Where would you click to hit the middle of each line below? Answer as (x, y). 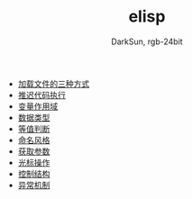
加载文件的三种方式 (54, 84)
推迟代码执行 (41, 95)
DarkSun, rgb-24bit (147, 41)
